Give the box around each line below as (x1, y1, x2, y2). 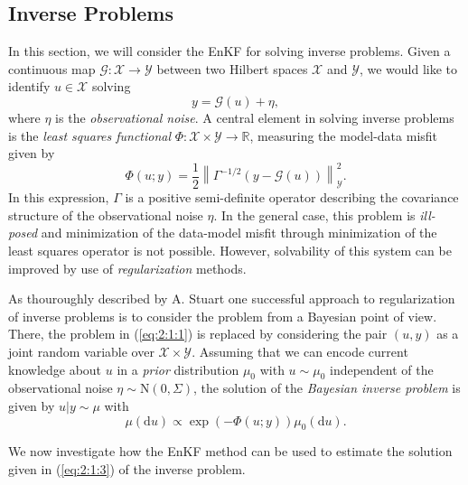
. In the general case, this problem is (213, 205, 416, 224)
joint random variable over (8, 342, 154, 361)
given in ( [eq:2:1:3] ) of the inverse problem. (8, 460, 246, 478)
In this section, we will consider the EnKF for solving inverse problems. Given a (8, 42, 451, 61)
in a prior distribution (117, 359, 239, 378)
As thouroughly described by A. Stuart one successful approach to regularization (8, 289, 455, 308)
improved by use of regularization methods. (8, 258, 247, 277)
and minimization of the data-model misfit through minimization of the (41, 223, 437, 242)
